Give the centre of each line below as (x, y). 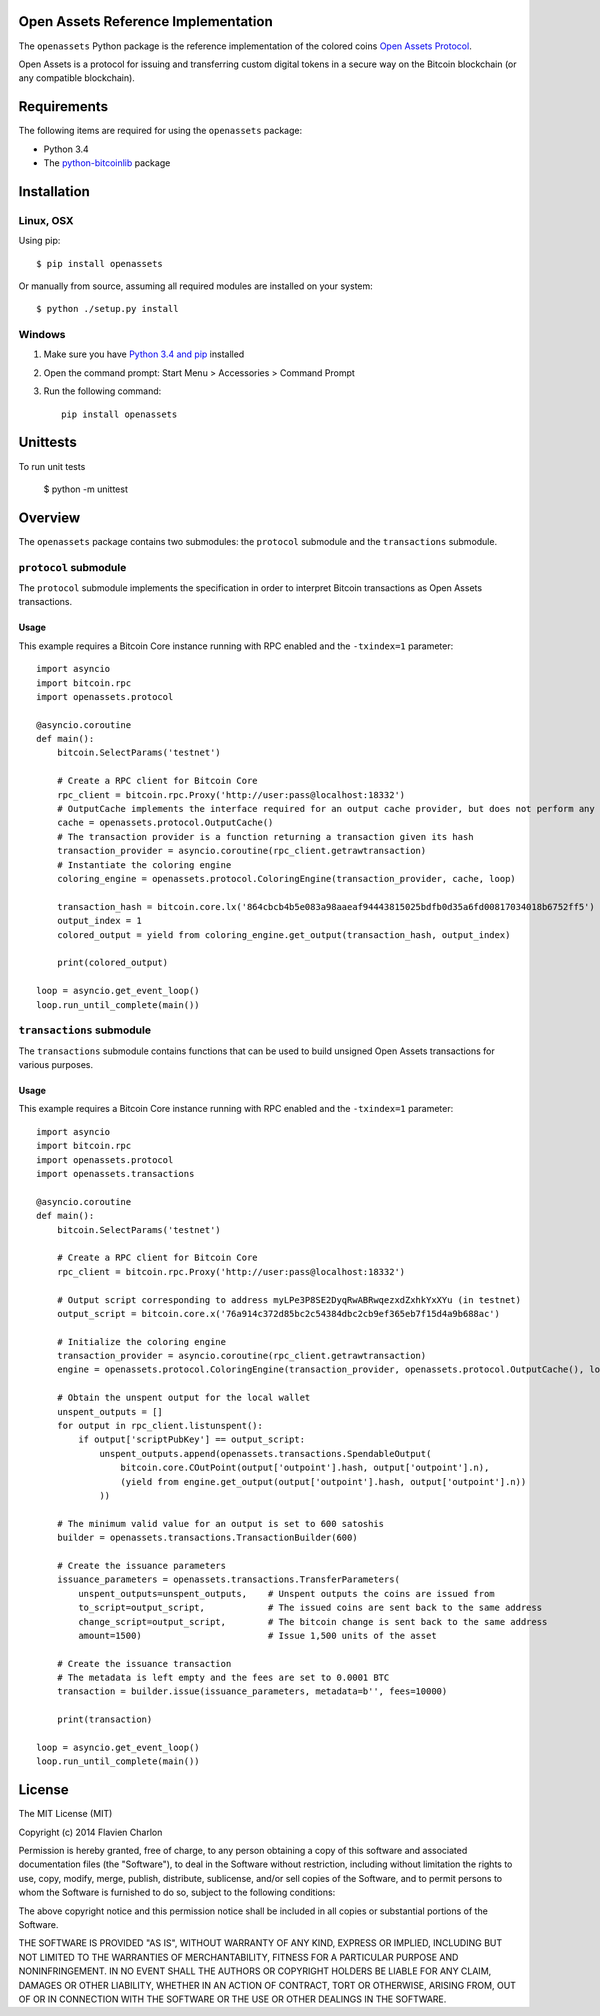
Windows (42, 335)
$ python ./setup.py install (107, 309)
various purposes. (56, 1065)
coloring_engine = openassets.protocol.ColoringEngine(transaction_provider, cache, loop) (286, 878)
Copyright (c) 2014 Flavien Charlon (90, 1832)
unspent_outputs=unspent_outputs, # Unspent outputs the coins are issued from (286, 1593)
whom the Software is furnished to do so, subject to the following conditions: (177, 1892)
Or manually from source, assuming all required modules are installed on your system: (196, 286)
